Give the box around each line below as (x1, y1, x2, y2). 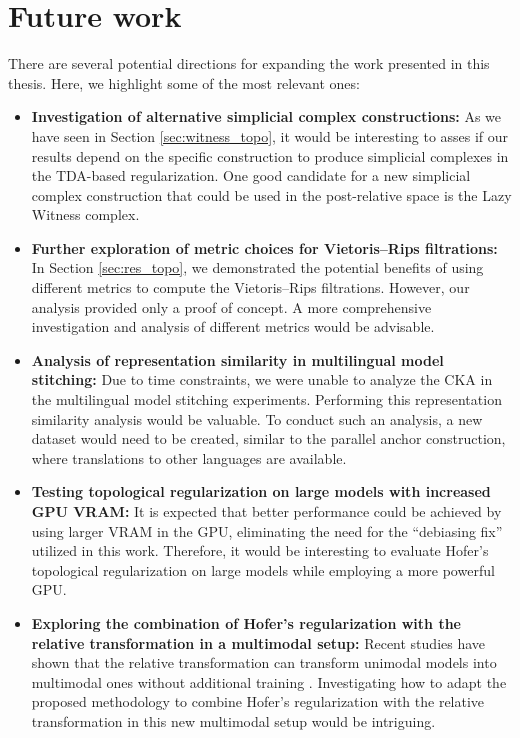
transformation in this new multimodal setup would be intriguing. (31, 710, 436, 731)
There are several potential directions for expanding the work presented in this (8, 53, 490, 74)
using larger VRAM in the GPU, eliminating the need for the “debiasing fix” (31, 520, 503, 541)
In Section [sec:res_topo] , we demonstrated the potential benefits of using (31, 257, 484, 278)
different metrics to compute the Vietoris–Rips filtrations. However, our (31, 277, 470, 298)
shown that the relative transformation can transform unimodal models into (31, 652, 497, 673)
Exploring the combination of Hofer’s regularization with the (31, 612, 461, 633)
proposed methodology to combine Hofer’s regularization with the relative (31, 691, 485, 712)
